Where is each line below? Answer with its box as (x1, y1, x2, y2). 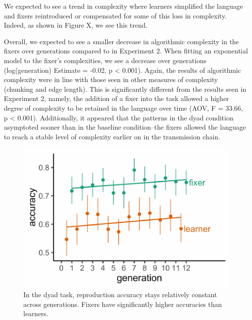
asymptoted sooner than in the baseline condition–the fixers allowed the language (4, 122, 246, 132)
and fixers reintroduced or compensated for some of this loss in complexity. (4, 10, 227, 20)
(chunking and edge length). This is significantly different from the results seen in (4, 84, 247, 94)
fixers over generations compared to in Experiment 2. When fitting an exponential (4, 46, 248, 56)
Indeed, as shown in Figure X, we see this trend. (4, 20, 148, 30)
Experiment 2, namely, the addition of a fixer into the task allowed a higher (4, 93, 229, 103)
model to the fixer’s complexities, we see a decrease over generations (4, 55, 206, 65)
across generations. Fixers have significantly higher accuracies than (23, 299, 222, 309)
